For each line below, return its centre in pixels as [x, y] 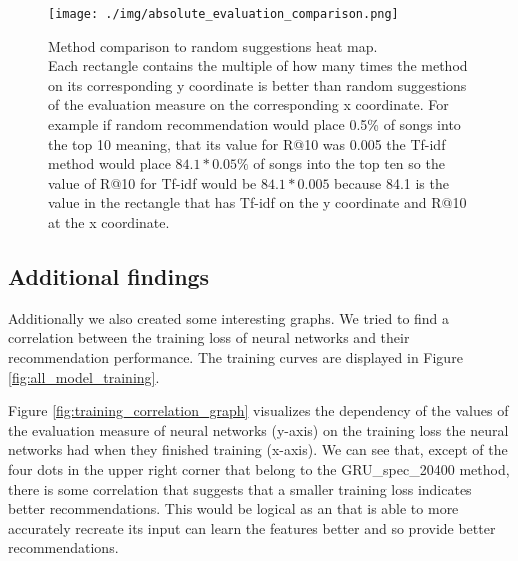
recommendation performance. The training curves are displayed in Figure [235, 356]
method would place [109, 163]
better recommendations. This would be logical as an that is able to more [233, 508]
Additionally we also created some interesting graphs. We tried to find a [229, 317]
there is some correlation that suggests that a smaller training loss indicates [240, 488]
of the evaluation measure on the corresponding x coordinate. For [248, 104]
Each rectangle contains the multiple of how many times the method [258, 65]
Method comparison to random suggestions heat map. [213, 45]
